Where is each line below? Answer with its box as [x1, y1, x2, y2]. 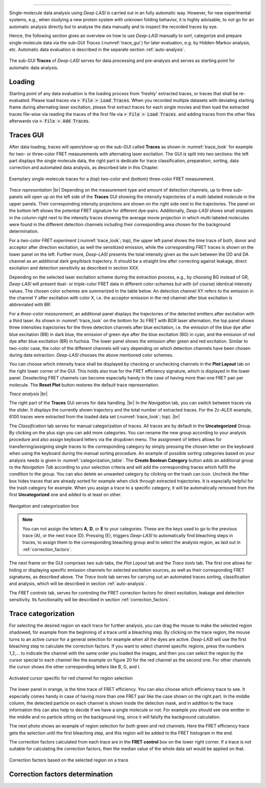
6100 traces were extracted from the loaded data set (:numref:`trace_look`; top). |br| [9, 414, 180, 420]
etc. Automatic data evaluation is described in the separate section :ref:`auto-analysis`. [9, 46, 186, 52]
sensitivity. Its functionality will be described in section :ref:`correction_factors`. [9, 597, 171, 603]
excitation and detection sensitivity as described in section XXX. [9, 265, 140, 271]
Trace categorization [9, 609, 75, 618]
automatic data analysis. [9, 65, 59, 70]
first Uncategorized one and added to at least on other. [9, 492, 122, 498]
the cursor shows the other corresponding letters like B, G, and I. [9, 664, 140, 670]
